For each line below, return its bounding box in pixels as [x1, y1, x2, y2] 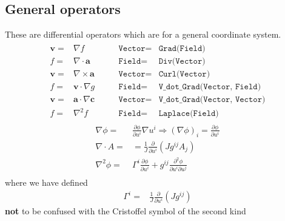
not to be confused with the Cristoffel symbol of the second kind [5, 205, 246, 217]
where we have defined [5, 175, 88, 188]
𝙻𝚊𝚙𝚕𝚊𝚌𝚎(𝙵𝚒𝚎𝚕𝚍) [158, 109, 219, 118]
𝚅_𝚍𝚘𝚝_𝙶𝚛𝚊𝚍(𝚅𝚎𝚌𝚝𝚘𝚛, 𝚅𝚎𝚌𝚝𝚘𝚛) [158, 95, 266, 104]
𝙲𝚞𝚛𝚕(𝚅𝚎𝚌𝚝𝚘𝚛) [158, 69, 210, 78]
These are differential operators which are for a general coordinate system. [5, 28, 281, 41]
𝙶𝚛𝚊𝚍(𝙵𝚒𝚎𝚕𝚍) [158, 44, 206, 53]
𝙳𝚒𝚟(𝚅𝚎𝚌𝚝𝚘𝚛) [158, 56, 206, 66]
